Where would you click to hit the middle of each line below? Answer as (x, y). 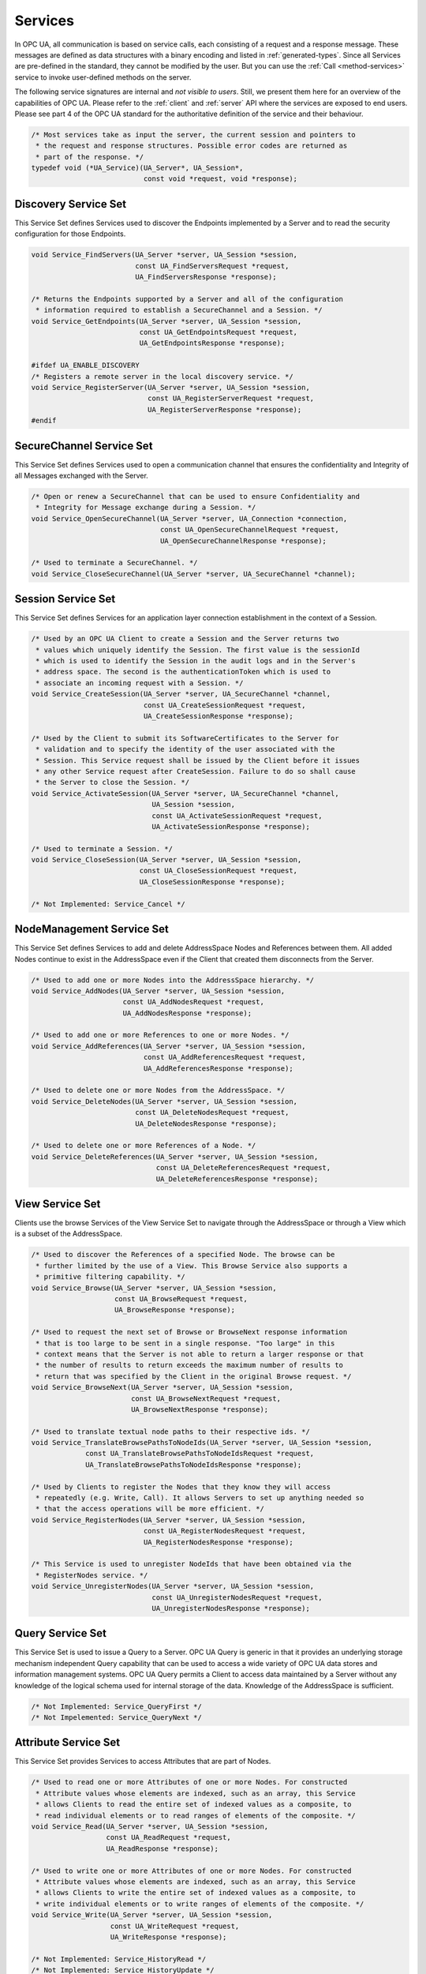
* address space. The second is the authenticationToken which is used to (183, 672)
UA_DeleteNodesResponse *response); (206, 1124)
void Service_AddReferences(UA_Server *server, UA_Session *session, (168, 1046)
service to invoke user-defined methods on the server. (103, 77)
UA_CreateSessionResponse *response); (218, 716)
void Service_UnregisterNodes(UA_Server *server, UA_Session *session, (173, 1586)
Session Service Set (65, 599)
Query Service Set (60, 1633)
